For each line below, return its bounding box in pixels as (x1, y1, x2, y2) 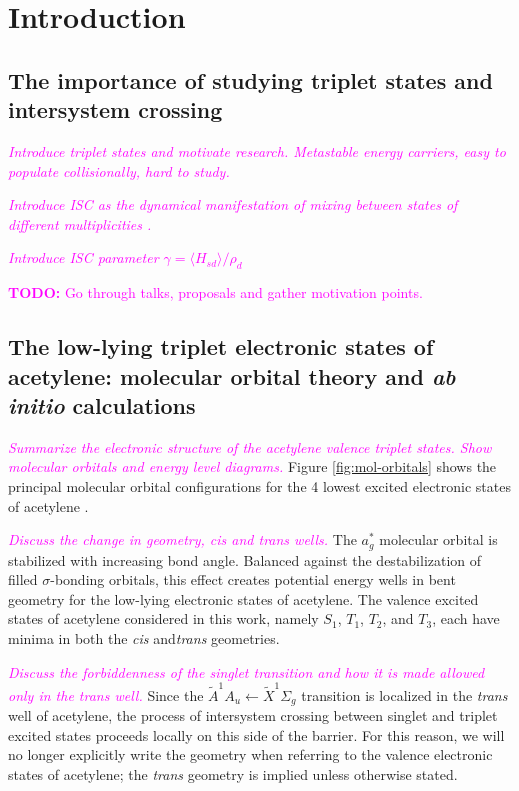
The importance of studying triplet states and (8, 64, 493, 95)
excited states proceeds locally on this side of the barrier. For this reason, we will (8, 724, 505, 745)
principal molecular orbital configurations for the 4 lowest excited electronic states (8, 475, 511, 496)
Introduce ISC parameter (8, 247, 159, 268)
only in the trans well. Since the (8, 684, 204, 705)
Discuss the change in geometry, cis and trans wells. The (8, 529, 357, 550)
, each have (432, 608, 500, 629)
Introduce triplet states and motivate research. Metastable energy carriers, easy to (8, 140, 506, 161)
